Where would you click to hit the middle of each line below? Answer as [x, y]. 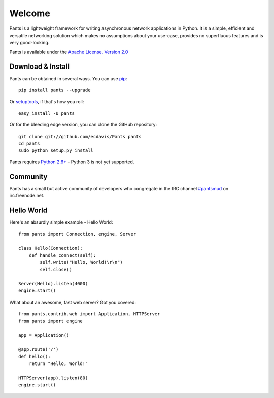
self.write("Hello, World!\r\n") [81, 262]
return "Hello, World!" [58, 363]
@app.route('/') [39, 350]
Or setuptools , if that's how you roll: [47, 102]
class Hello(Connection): [51, 248]
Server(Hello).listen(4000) [53, 284]
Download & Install [40, 66]
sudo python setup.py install [56, 151]
